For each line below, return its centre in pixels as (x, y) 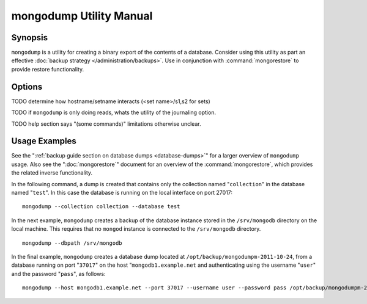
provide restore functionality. (48, 69)
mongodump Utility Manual (82, 16)
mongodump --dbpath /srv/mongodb (72, 243)
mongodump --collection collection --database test (101, 207)
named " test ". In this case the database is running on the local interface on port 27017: (122, 193)
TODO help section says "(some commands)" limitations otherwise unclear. (106, 124)
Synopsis (30, 38)
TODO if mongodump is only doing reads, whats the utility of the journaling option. (114, 112)
